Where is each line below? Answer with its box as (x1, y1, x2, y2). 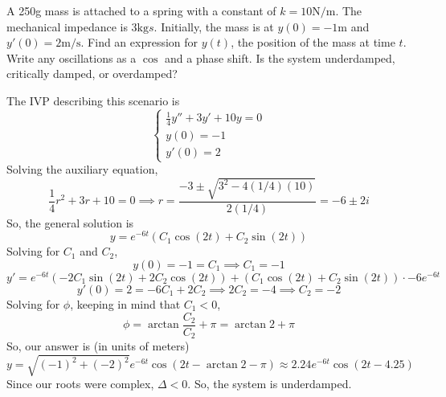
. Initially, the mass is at (153, 18, 274, 35)
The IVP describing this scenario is (6, 92, 180, 108)
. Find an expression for (80, 34, 198, 51)
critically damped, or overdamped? (6, 65, 178, 82)
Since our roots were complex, (6, 375, 154, 392)
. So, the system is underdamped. (187, 375, 352, 392)
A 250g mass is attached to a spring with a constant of (6, 2, 276, 18)
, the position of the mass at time (231, 34, 395, 51)
